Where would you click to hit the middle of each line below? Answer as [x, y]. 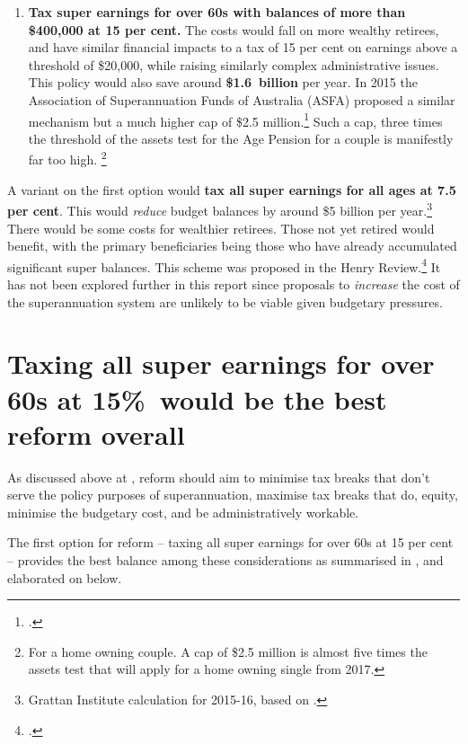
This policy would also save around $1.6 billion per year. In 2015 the [223, 82]
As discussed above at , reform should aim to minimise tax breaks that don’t [219, 477]
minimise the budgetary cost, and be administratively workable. [183, 512]
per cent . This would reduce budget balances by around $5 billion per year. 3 [220, 209]
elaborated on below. [65, 577]
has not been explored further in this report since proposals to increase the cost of [234, 283]
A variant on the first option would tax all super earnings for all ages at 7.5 [232, 189]
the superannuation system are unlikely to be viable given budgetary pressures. [225, 301]
